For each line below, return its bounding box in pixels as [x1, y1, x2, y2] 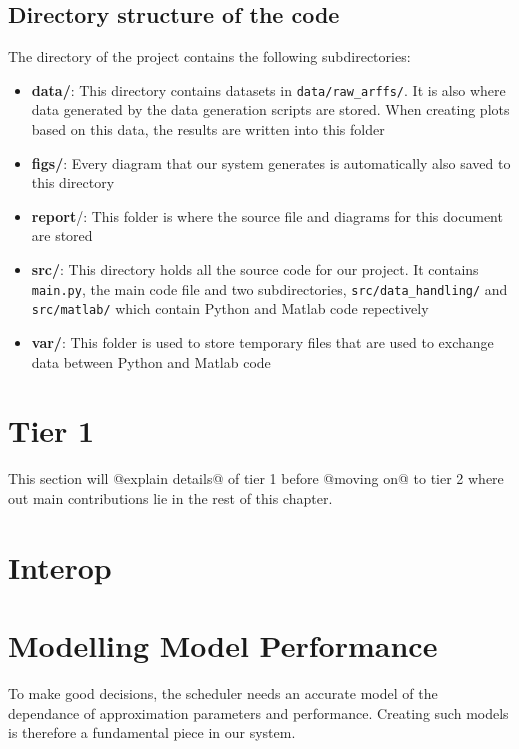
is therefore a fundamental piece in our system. [8, 722, 296, 743]
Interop [8, 546, 112, 587]
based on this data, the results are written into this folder [31, 119, 385, 140]
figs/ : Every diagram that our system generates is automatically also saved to [31, 152, 511, 173]
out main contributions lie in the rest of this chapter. [8, 487, 333, 508]
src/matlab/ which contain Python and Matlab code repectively [31, 298, 429, 319]
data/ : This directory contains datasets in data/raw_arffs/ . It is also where [31, 79, 506, 100]
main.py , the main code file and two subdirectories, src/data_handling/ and [31, 278, 508, 299]
